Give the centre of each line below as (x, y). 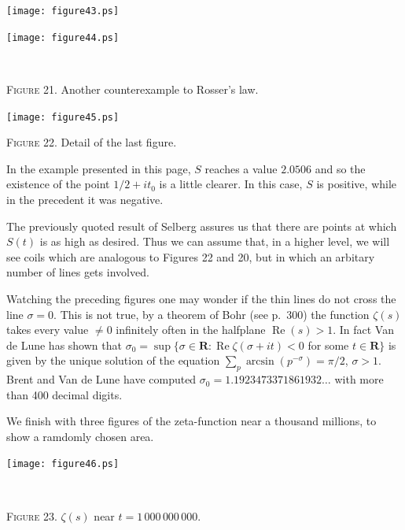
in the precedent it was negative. (85, 199)
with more (359, 379)
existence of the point (58, 184)
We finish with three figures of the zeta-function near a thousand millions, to (191, 421)
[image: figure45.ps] (63, 117)
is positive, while (357, 184)
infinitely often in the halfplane (191, 330)
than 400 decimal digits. (64, 394)
